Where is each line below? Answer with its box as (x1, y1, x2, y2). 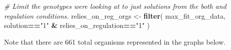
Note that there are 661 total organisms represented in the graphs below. (4, 36, 226, 47)
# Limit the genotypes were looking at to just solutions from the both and (4, 1, 227, 11)
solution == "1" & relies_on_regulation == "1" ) (4, 20, 150, 30)
